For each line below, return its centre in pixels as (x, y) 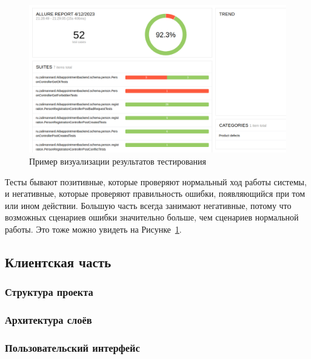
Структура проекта (49, 292)
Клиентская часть (58, 262)
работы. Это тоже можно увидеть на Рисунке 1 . (93, 229)
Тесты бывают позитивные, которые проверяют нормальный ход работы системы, (156, 181)
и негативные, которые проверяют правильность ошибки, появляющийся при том (155, 193)
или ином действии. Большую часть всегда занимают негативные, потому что (148, 205)
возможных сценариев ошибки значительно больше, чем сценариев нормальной (152, 217)
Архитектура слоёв (48, 320)
